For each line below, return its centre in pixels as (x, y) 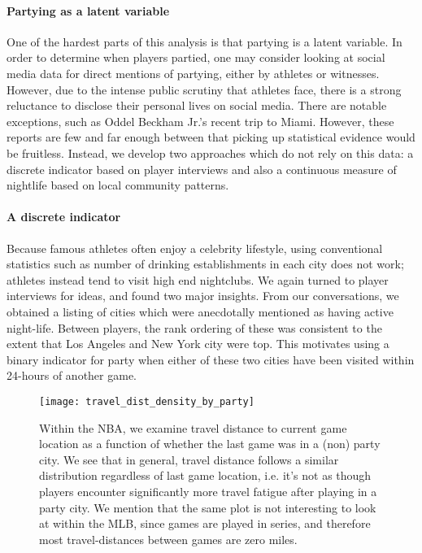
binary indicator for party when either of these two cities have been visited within (211, 359)
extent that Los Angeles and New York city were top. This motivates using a (198, 344)
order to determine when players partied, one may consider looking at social (196, 57)
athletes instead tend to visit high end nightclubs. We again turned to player (198, 279)
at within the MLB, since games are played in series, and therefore (205, 523)
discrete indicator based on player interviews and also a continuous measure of (202, 169)
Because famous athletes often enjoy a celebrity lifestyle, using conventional (195, 248)
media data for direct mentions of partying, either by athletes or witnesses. (193, 73)
